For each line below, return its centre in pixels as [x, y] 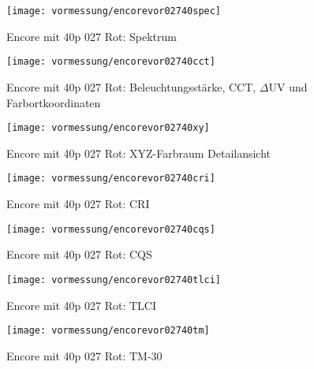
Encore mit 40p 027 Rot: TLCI [81, 305]
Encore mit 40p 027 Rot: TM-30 [84, 355]
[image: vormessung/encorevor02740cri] [111, 179]
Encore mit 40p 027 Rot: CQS [79, 254]
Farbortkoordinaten [54, 102]
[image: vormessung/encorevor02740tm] [108, 331]
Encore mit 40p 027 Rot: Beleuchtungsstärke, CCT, [131, 86]
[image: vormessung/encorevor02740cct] [111, 62]
